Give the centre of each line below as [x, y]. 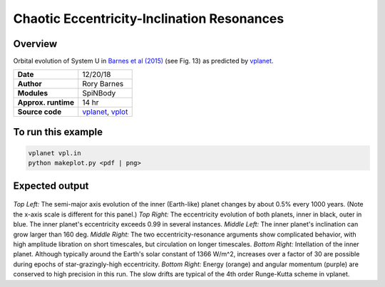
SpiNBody [99, 93]
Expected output [51, 186]
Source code [40, 112]
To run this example [58, 132]
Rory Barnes [103, 84]
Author [30, 84]
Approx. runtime [46, 103]
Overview [35, 44]
